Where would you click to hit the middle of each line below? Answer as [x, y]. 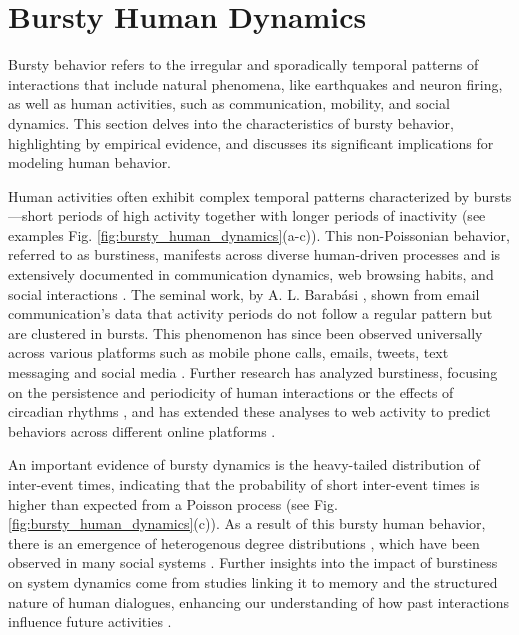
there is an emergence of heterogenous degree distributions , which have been [244, 542]
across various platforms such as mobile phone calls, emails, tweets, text [228, 352]
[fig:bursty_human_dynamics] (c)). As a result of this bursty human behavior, [247, 523]
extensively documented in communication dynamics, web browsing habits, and [251, 274]
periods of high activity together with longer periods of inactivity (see [271, 215]
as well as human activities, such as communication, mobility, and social [229, 103]
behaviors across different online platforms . [142, 430]
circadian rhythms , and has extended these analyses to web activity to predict [249, 411]
